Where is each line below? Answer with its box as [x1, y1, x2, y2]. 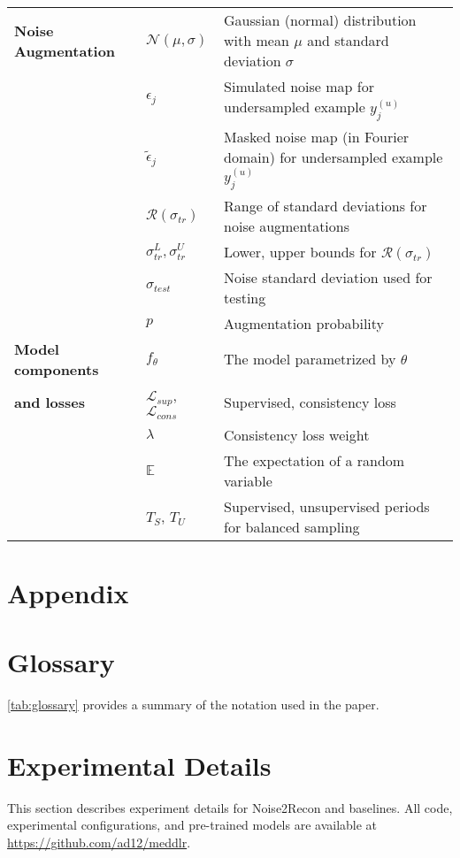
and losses [14, 391, 86, 412]
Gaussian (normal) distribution [224, 10, 417, 30]
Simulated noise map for [224, 76, 374, 96]
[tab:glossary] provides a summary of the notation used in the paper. [7, 695, 379, 714]
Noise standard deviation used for [224, 266, 433, 287]
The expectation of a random [224, 449, 405, 471]
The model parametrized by [224, 349, 396, 370]
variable [224, 470, 272, 491]
